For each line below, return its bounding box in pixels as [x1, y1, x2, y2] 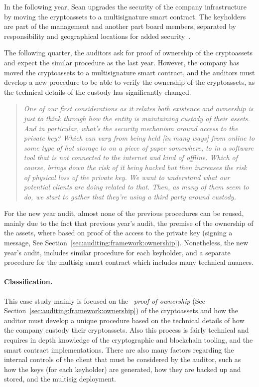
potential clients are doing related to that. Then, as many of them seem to [23, 182, 249, 192]
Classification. [4, 276, 53, 287]
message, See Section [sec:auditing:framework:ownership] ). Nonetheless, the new [4, 237, 249, 248]
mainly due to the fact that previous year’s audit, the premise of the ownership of [4, 217, 254, 228]
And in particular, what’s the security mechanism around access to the [23, 123, 238, 133]
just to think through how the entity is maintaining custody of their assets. [23, 113, 250, 123]
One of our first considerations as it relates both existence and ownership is [23, 103, 254, 114]
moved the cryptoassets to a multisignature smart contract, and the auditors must [4, 67, 255, 77]
